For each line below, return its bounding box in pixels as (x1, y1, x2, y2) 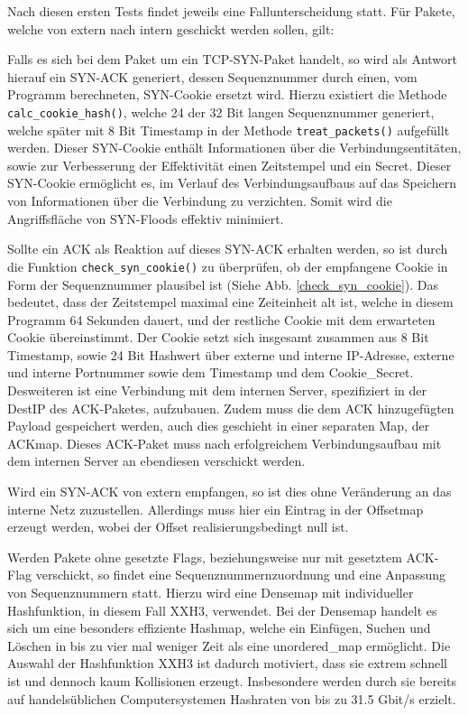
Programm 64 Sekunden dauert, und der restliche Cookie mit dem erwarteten (7, 310, 436, 329)
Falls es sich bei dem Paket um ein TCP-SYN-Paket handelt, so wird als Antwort (7, 50, 457, 69)
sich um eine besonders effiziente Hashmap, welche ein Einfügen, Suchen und (7, 618, 431, 637)
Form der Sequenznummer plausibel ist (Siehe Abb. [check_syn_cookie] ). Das (7, 274, 438, 293)
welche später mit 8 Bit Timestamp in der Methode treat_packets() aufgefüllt (7, 120, 450, 139)
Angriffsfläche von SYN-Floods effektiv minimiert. (7, 209, 284, 227)
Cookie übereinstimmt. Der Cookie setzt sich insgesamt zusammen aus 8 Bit (7, 328, 429, 347)
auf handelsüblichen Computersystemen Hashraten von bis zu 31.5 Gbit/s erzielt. (7, 689, 456, 708)
